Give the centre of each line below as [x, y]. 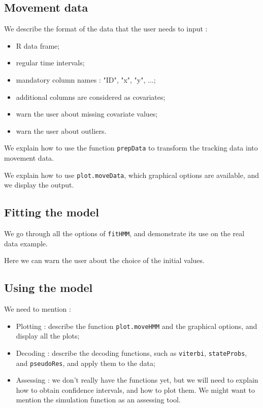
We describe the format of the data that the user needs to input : [106, 29]
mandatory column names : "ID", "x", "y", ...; [86, 79]
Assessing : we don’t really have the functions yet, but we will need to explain [137, 380]
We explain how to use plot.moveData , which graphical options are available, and [132, 175]
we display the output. [39, 185]
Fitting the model [52, 212]
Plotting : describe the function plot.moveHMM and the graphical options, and [137, 326]
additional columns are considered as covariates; [91, 97]
